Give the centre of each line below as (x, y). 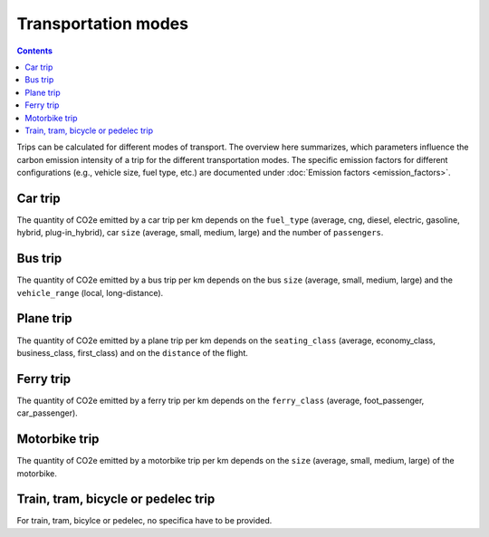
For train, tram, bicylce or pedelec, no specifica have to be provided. (144, 521)
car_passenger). (48, 413)
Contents (35, 51)
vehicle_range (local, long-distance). (90, 292)
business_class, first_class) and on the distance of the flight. (132, 352)
